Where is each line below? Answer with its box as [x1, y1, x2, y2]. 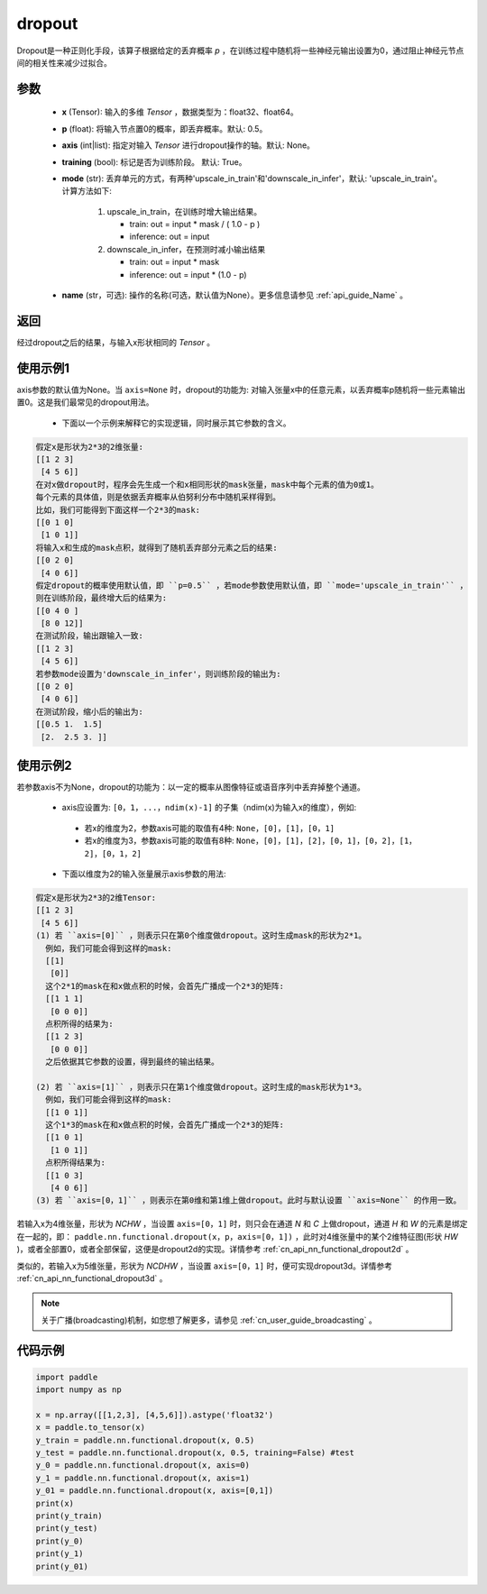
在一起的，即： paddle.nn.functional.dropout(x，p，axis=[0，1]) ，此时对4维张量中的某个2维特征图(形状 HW [16, 1231, 459, 1241]
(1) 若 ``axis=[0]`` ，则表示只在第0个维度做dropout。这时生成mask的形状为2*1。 [35, 930, 367, 941]
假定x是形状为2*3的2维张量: [35, 442, 144, 452]
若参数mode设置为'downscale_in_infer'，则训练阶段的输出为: [35, 668, 281, 679]
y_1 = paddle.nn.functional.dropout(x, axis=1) [35, 1472, 250, 1483]
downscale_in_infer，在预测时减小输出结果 [106, 243, 266, 254]
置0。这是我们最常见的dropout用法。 [16, 397, 154, 408]
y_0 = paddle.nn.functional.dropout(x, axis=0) [35, 1461, 250, 1470]
